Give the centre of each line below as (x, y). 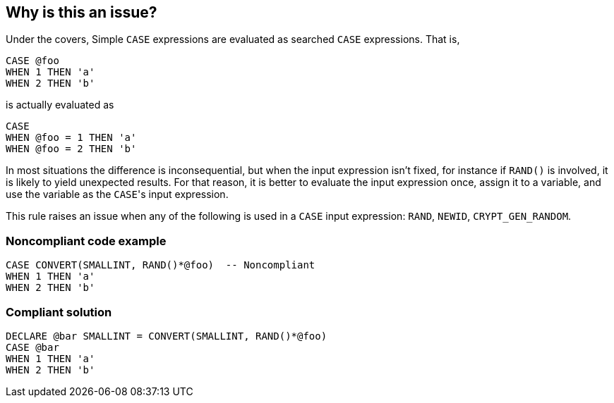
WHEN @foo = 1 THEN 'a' (71, 138)
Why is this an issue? (82, 12)
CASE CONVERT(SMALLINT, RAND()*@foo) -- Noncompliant (161, 265)
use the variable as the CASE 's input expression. (117, 194)
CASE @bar (32, 347)
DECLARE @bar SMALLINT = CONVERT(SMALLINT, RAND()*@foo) (167, 336)
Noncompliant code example (86, 241)
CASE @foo (32, 61)
